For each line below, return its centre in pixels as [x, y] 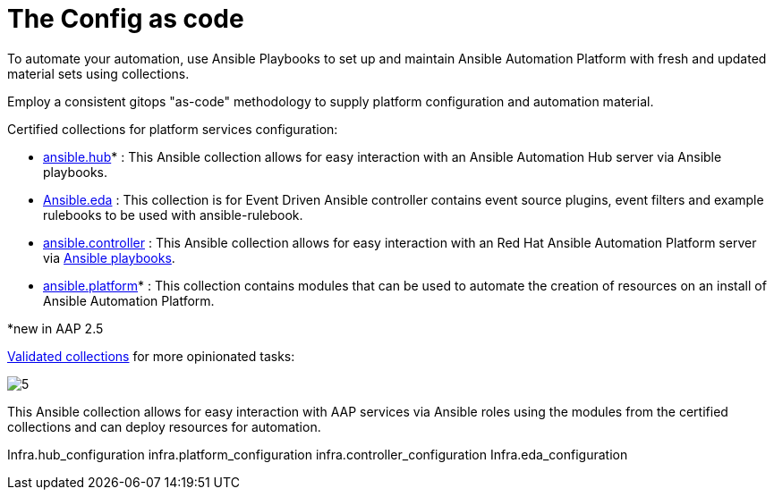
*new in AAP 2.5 [55, 328]
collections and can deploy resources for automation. [164, 426]
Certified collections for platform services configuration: [173, 129]
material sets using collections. [98, 73]
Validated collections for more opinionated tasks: [151, 356]
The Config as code [126, 19]
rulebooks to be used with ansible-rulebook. [173, 215]
